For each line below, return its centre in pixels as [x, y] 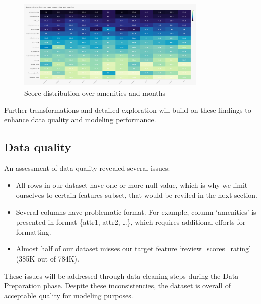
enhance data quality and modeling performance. [80, 120]
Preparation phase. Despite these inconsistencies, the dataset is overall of [118, 286]
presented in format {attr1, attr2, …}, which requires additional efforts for [131, 222]
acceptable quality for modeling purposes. [69, 295]
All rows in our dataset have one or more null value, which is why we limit [132, 185]
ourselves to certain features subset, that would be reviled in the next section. [137, 195]
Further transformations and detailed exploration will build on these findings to [128, 110]
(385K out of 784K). [47, 259]
